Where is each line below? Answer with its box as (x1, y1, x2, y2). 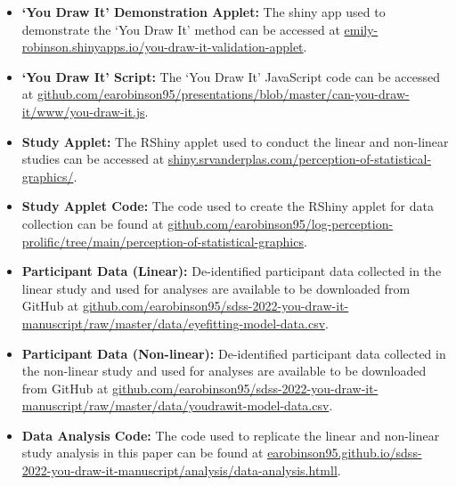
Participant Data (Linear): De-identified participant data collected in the (21, 262, 442, 280)
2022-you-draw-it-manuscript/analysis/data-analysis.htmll (21, 461, 338, 480)
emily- (344, 20, 379, 38)
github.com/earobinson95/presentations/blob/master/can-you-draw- (37, 85, 410, 103)
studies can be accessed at (21, 150, 165, 168)
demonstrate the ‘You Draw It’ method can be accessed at (21, 20, 340, 38)
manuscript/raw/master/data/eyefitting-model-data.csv (21, 313, 326, 332)
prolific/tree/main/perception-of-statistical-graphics (21, 231, 304, 250)
